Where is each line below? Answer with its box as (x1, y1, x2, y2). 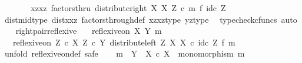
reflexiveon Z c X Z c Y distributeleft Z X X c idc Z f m (12, 36, 235, 48)
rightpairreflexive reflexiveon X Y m (15, 24, 162, 37)
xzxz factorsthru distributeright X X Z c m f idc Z (31, 2, 226, 13)
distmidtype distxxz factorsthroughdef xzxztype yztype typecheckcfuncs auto (4, 13, 297, 25)
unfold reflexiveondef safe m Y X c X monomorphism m (4, 47, 245, 60)
